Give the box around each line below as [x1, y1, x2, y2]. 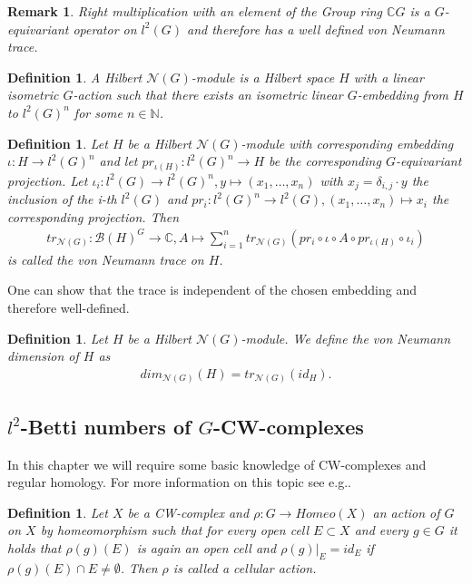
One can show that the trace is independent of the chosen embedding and [7, 280, 417, 299]
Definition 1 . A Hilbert [7, 67, 143, 86]
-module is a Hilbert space [191, 67, 335, 86]
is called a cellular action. [172, 558, 317, 577]
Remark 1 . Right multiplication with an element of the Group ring [7, 2, 383, 20]
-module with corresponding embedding [241, 133, 454, 152]
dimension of [7, 346, 79, 365]
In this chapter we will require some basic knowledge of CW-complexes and [7, 454, 427, 473]
